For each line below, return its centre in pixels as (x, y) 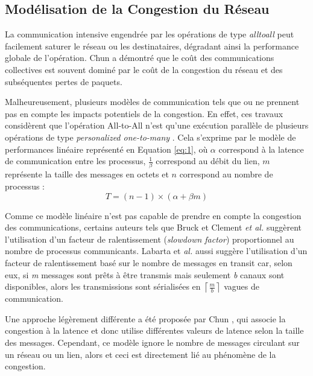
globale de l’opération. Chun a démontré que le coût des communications (140, 58)
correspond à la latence (261, 149)
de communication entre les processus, (75, 161)
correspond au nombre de (226, 174)
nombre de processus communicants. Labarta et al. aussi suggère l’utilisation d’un (156, 251)
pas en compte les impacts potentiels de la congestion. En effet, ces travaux (144, 113)
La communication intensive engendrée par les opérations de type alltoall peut (150, 34)
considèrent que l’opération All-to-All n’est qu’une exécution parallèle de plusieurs (157, 125)
